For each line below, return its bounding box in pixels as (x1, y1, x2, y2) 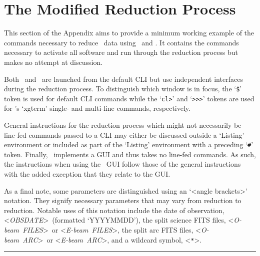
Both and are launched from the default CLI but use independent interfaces (4, 73, 243, 84)
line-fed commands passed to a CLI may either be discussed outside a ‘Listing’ (4, 129, 244, 140)
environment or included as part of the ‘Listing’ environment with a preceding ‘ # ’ (4, 139, 253, 150)
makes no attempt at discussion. (4, 56, 103, 67)
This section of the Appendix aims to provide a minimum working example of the (4, 27, 254, 38)
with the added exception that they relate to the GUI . (4, 169, 170, 179)
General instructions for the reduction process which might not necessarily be (4, 120, 241, 130)
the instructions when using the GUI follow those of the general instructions (4, 159, 241, 169)
